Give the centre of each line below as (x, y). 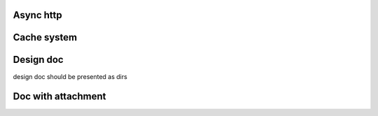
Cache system (45, 37)
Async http (37, 15)
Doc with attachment (59, 97)
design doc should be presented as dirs (70, 76)
